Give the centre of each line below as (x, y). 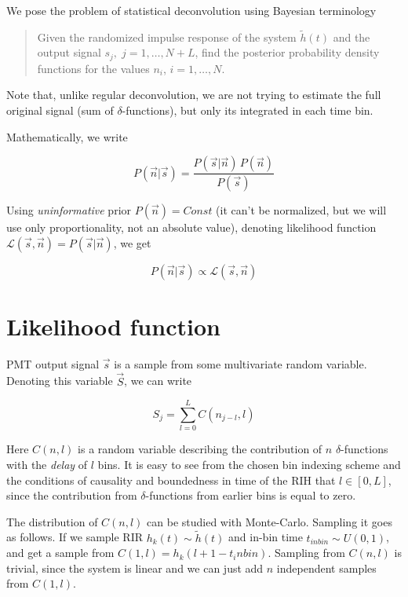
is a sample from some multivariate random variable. (240, 363)
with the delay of (47, 464)
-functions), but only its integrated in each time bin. (248, 110)
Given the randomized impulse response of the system (167, 37)
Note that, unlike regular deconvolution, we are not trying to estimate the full (194, 95)
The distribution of (52, 521)
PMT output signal (53, 363)
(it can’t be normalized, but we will (301, 210)
